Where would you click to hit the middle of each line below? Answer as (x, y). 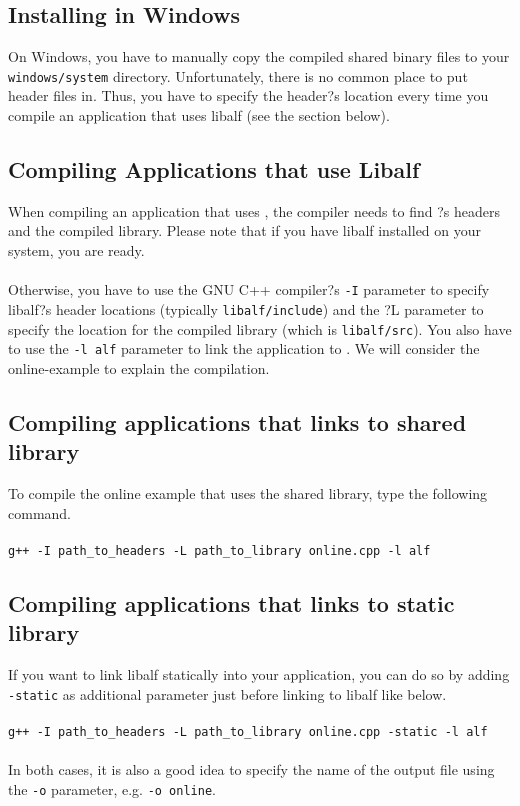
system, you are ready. (76, 250)
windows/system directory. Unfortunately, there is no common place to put (238, 75)
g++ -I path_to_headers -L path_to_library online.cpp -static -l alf (248, 731)
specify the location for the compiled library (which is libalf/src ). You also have (260, 328)
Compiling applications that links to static (231, 602)
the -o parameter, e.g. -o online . (112, 788)
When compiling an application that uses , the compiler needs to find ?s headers (254, 210)
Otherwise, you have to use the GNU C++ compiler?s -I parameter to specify (249, 289)
